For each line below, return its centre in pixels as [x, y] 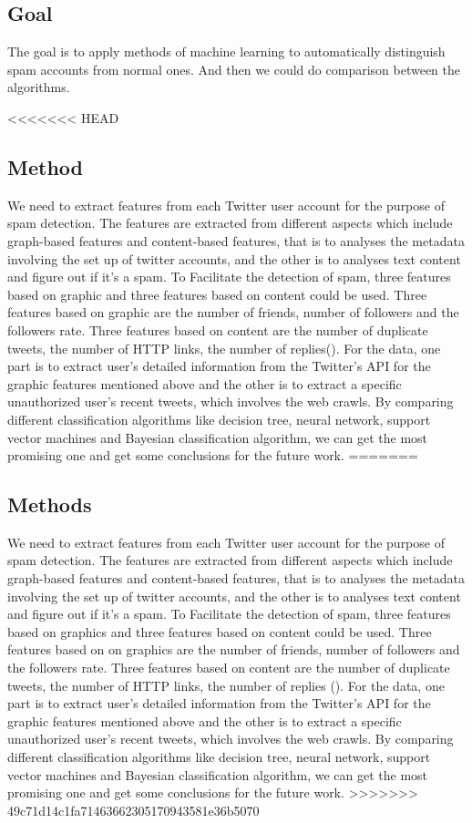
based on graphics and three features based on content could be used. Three [220, 631]
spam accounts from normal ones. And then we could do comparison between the [234, 69]
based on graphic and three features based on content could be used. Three [217, 294]
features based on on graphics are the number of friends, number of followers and [234, 649]
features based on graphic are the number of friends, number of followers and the [233, 312]
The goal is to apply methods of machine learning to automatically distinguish [226, 51]
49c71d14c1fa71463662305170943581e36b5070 [133, 810]
